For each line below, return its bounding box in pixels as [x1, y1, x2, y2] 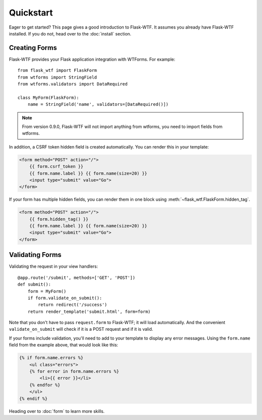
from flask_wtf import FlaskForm [17, 68, 97, 73]
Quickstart [9, 7, 53, 18]
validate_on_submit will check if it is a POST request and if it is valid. [9, 326, 153, 332]
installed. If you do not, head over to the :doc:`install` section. [9, 31, 131, 36]
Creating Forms [9, 44, 57, 52]
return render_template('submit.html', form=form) [27, 308, 151, 314]
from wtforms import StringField [17, 74, 97, 80]
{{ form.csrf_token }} [29, 164, 83, 169]
